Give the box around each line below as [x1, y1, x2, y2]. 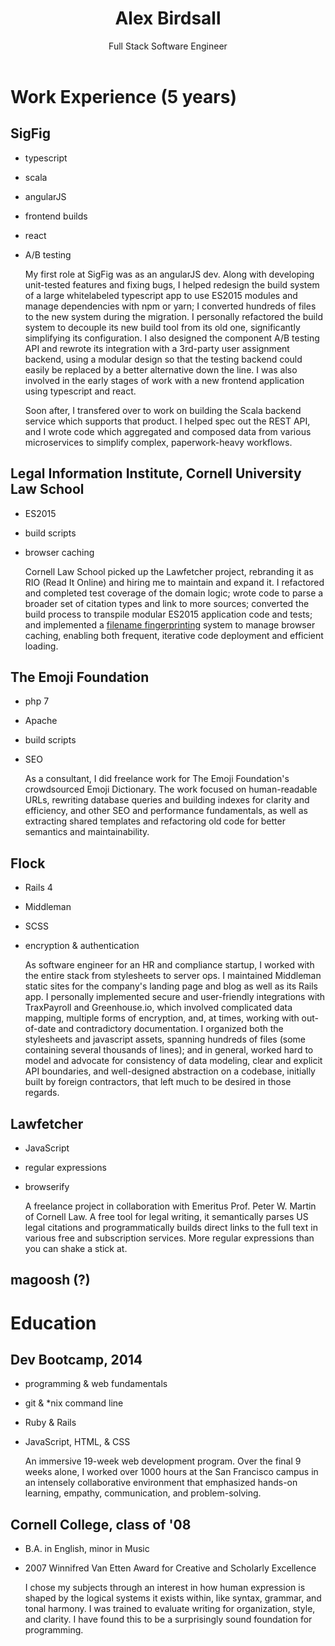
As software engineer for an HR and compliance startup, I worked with [24, 959, 315, 971]
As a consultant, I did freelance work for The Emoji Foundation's [24, 773, 290, 785]
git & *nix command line [24, 1397, 124, 1409]
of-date [24, 1023, 57, 1035]
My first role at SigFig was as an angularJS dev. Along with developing [24, 268, 315, 280]
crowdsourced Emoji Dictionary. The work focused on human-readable [24, 783, 318, 796]
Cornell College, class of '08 [10, 1516, 192, 1533]
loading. [24, 640, 59, 652]
